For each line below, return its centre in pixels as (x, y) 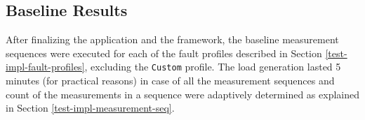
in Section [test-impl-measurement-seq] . (90, 108)
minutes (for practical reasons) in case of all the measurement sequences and (170, 81)
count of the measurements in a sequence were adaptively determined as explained (182, 94)
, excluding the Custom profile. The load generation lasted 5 (213, 67)
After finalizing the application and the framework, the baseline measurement (172, 39)
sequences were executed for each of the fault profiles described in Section (164, 53)
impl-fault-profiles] (45, 67)
